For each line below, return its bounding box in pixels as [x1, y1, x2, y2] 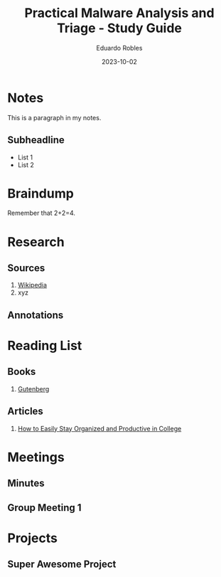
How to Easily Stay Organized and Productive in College [17, 424, 182, 433]
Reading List [7, 338, 82, 354]
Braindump [7, 185, 75, 201]
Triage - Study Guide [56, 20, 183, 36]
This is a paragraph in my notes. [7, 113, 102, 122]
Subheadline [7, 134, 65, 147]
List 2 [17, 160, 34, 169]
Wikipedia [17, 281, 48, 290]
